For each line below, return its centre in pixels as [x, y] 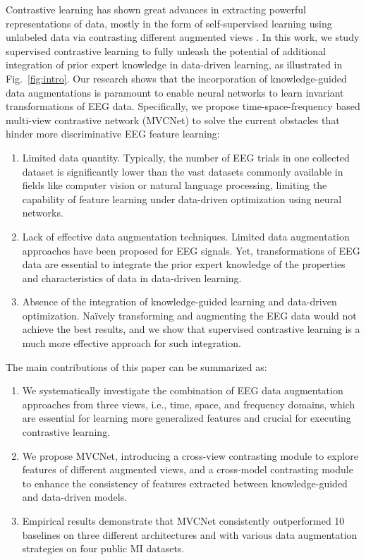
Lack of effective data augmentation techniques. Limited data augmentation [186, 236]
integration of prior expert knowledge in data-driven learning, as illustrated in [174, 65]
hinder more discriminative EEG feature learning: [113, 134]
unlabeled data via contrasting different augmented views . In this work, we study [183, 37]
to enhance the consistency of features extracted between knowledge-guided [185, 483]
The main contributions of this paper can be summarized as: [136, 366]
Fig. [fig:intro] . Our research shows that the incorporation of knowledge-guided [176, 78]
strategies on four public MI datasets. [103, 548]
